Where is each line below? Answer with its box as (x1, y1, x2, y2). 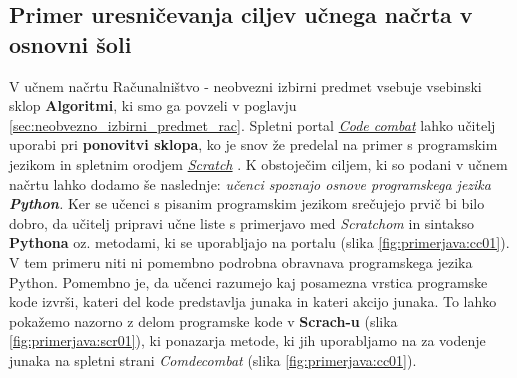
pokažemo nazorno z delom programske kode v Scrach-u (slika (9, 310, 398, 331)
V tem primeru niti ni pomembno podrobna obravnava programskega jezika (9, 251, 473, 272)
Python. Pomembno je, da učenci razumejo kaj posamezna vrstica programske (9, 271, 488, 292)
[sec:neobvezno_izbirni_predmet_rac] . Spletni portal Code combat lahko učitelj (9, 114, 496, 135)
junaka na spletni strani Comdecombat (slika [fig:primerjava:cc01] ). (9, 349, 417, 370)
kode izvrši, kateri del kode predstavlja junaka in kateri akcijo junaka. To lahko (9, 291, 497, 312)
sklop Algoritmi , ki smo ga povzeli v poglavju (9, 95, 297, 116)
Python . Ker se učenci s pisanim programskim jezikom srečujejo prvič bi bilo (9, 193, 485, 214)
